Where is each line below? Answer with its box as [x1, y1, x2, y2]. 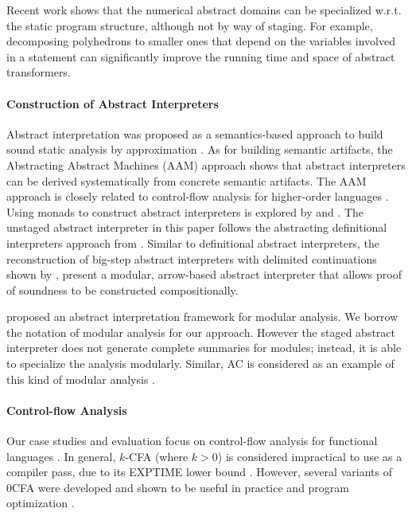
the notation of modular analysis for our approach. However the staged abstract [6, 323, 396, 340]
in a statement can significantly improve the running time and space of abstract [6, 48, 395, 64]
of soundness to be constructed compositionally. [6, 281, 239, 298]
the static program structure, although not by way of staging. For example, [6, 17, 373, 33]
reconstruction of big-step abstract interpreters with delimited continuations [6, 250, 377, 267]
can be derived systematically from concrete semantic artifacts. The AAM [6, 172, 367, 189]
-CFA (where [125, 448, 189, 464]
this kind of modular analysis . [6, 370, 155, 387]
